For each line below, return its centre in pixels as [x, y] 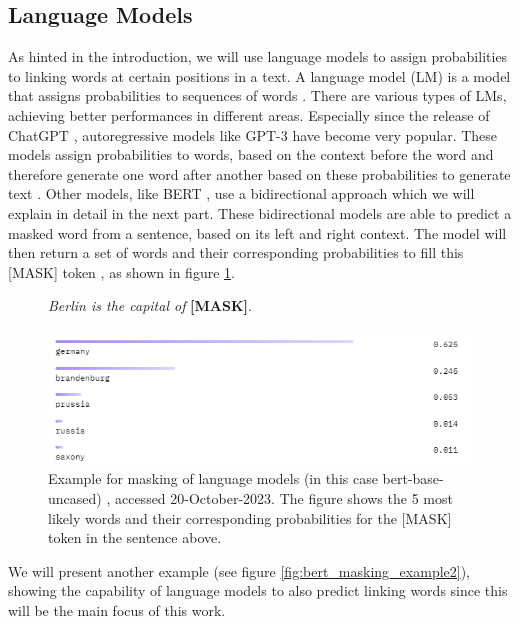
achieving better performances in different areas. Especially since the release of [249, 114]
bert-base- [413, 478]
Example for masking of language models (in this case [213, 478]
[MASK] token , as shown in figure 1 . [121, 271]
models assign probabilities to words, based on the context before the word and [251, 154]
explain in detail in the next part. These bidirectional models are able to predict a [260, 212]
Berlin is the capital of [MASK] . [150, 305]
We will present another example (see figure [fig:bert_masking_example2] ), [239, 570]
